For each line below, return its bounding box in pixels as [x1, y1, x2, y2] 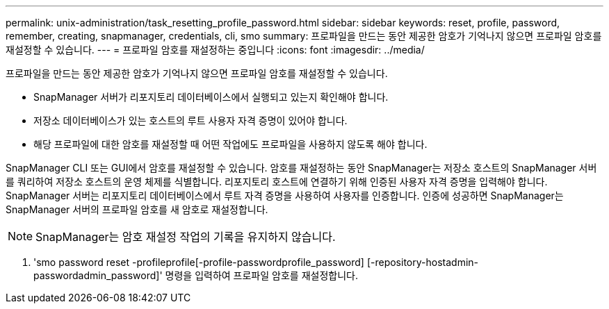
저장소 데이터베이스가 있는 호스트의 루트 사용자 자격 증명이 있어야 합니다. [33, 115, 348, 126]
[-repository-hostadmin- [366, 256, 478, 268]
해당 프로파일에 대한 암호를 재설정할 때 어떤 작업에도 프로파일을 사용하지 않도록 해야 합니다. [33, 138, 428, 150]
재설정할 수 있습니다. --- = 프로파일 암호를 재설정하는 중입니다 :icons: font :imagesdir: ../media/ [6, 44, 425, 56]
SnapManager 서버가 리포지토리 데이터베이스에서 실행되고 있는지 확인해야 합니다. [33, 91, 389, 103]
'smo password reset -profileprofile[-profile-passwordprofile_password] [33, 256, 364, 268]
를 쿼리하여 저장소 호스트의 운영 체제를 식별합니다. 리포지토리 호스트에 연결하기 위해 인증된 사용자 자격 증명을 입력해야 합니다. [6, 176, 548, 187]
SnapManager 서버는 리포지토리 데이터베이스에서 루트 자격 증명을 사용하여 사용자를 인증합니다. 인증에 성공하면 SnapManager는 [6, 190, 564, 201]
